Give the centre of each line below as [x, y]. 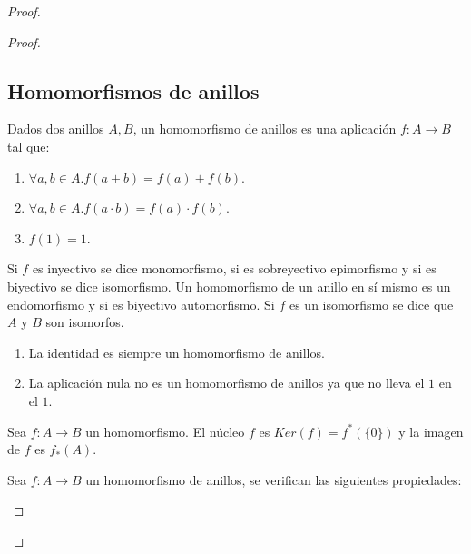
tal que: [29, 146]
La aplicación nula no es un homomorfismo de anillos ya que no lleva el [226, 383]
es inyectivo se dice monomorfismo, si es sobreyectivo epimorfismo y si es [234, 268]
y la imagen [431, 431]
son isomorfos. [85, 322]
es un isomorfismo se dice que [371, 304]
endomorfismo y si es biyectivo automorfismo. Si [141, 304]
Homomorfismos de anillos [133, 90]
